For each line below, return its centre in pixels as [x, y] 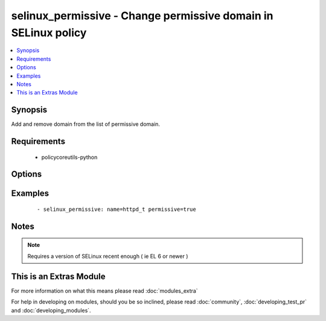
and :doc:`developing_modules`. [51, 310]
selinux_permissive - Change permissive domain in [142, 16]
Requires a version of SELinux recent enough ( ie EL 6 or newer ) [108, 256]
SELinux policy [49, 33]
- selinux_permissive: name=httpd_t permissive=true [117, 210]
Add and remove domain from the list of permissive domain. [85, 124]
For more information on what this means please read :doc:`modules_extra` [105, 291]
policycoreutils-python [69, 157]
